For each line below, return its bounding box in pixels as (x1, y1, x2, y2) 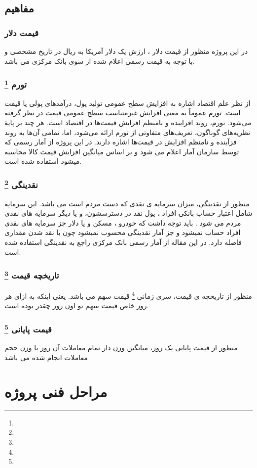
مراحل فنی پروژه (4, 381, 108, 401)
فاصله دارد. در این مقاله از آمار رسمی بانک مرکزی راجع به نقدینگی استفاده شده (4, 237, 242, 247)
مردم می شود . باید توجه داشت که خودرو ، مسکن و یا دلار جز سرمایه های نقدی (4, 217, 241, 228)
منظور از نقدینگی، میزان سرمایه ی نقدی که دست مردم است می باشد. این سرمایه (4, 198, 250, 208)
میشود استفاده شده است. (4, 156, 82, 166)
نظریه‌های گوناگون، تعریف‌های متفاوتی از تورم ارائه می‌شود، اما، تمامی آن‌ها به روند (4, 127, 251, 137)
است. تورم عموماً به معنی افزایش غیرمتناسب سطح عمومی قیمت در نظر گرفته (4, 107, 241, 118)
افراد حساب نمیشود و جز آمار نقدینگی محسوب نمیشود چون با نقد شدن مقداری (4, 227, 241, 237)
